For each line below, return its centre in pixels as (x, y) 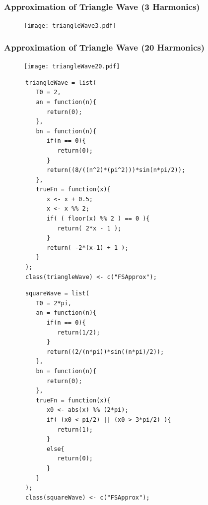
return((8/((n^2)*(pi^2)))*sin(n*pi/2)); (116, 170)
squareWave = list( (57, 294)
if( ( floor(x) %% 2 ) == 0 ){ (98, 219)
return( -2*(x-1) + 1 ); (87, 248)
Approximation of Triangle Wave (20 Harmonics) (104, 47)
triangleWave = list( (61, 83)
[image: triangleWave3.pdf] (70, 26)
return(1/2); (79, 332)
